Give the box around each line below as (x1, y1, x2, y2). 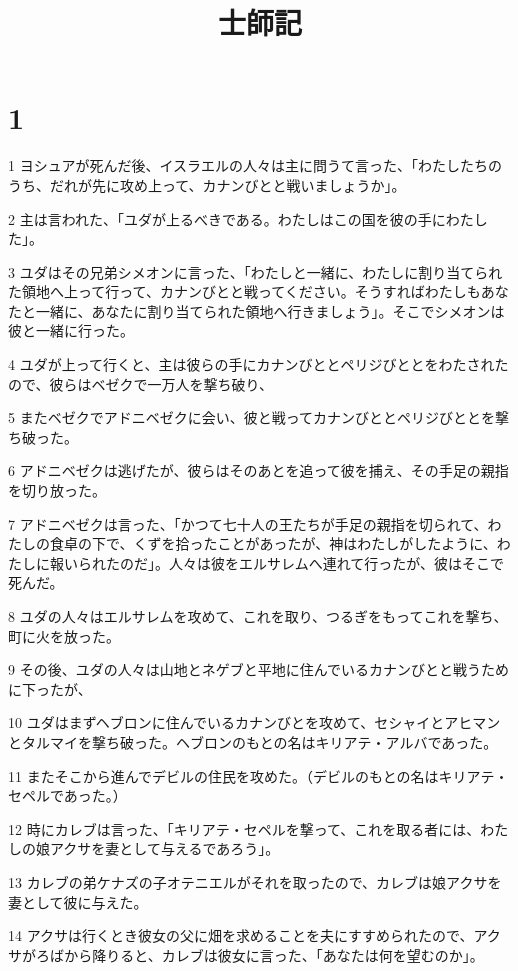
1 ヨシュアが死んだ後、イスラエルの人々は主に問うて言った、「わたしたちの (8, 155, 502, 176)
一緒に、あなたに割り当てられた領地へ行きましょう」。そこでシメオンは (35, 300, 505, 321)
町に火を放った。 (8, 625, 120, 646)
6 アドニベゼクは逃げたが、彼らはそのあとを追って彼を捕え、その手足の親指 (8, 460, 509, 481)
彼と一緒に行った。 (8, 320, 134, 341)
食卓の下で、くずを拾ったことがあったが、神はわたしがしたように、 (49, 533, 497, 554)
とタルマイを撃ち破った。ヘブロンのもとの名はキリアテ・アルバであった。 (8, 731, 498, 752)
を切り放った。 (8, 480, 106, 501)
